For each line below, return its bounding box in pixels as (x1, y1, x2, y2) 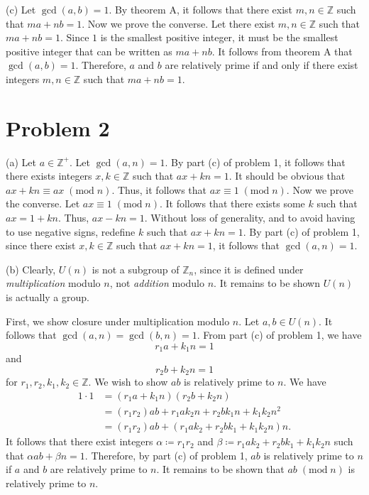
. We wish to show (88, 374, 168, 389)
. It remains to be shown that (156, 462, 285, 477)
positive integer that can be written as (6, 43, 172, 58)
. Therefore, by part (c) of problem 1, (84, 447, 248, 462)
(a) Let (6, 154, 36, 169)
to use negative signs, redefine (6, 224, 136, 239)
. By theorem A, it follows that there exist (109, 2, 293, 16)
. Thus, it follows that (111, 182, 206, 197)
